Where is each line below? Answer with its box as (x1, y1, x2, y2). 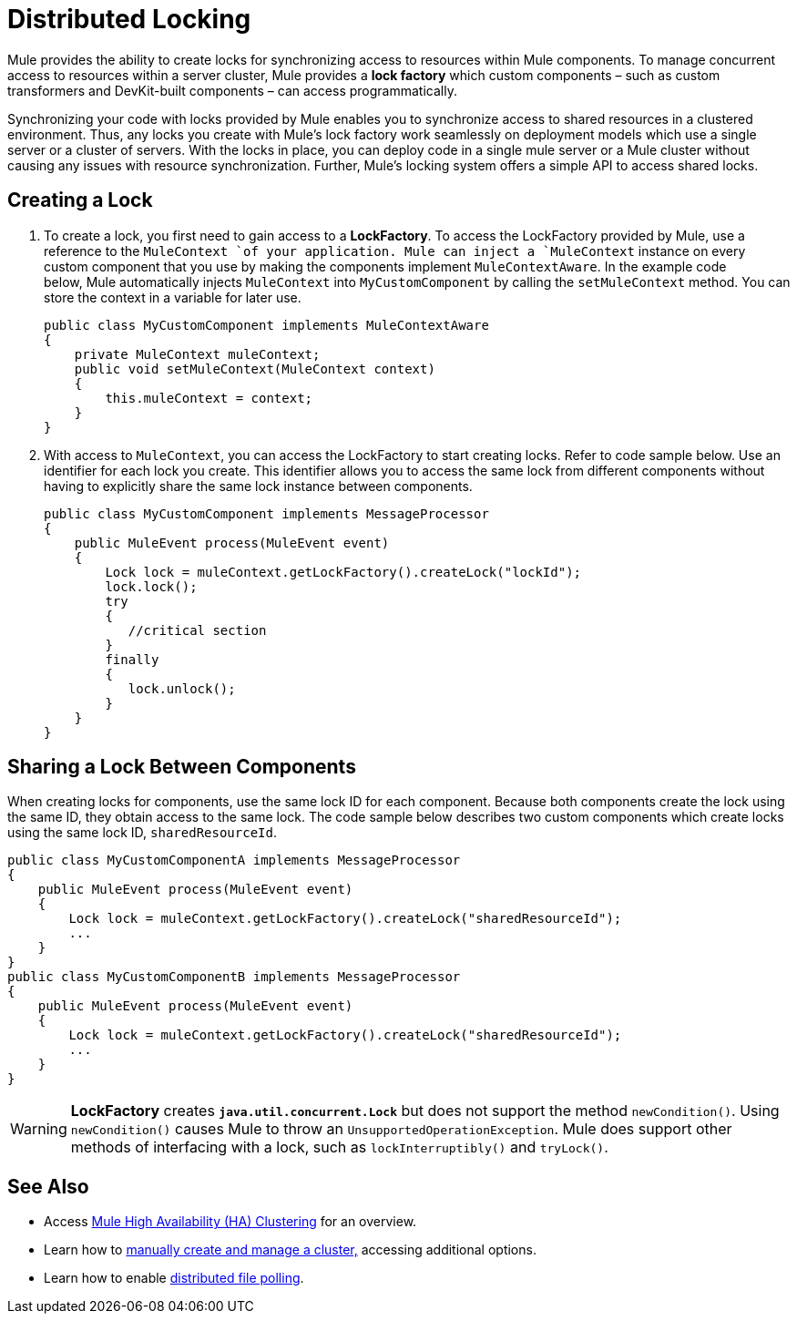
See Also (7, 1174, 89, 1198)
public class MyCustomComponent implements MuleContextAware (44, 317, 489, 333)
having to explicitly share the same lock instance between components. (44, 477, 473, 494)
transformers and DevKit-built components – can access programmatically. (7, 82, 457, 98)
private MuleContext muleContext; (74, 346, 321, 362)
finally (105, 651, 159, 667)
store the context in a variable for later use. (44, 289, 301, 305)
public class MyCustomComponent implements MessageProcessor (44, 506, 489, 521)
